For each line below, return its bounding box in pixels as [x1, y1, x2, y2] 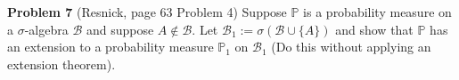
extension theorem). [7, 54, 116, 73]
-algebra [24, 20, 69, 38]
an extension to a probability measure [7, 37, 214, 56]
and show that [335, 20, 414, 38]
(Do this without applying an [271, 37, 431, 56]
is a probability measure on [303, 3, 452, 20]
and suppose [86, 20, 154, 38]
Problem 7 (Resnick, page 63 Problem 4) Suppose [7, 3, 287, 20]
